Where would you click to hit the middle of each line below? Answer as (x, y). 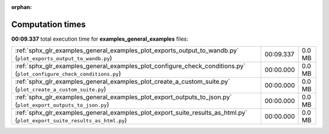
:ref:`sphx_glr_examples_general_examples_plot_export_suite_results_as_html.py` (131, 113)
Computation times (48, 24)
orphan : (22, 7)
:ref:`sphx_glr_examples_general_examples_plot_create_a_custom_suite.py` (123, 82)
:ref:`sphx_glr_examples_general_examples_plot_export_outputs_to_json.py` (123, 97)
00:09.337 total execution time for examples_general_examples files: (100, 39)
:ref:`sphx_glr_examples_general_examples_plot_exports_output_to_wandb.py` (127, 50)
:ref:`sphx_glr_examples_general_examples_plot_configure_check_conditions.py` (130, 66)
